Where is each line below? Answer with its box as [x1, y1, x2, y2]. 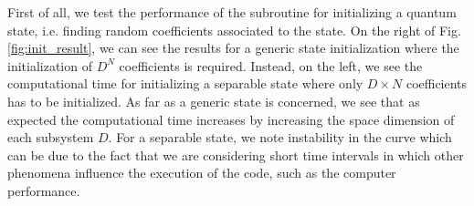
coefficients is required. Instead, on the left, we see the [119, 56, 423, 75]
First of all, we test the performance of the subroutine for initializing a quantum [7, 3, 457, 21]
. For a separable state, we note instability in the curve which [108, 128, 452, 147]
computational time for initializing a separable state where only [7, 74, 363, 93]
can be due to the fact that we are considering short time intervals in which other [7, 145, 464, 164]
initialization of [7, 56, 92, 75]
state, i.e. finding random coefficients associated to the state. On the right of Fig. [7, 20, 461, 39]
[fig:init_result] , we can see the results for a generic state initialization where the [7, 38, 459, 57]
